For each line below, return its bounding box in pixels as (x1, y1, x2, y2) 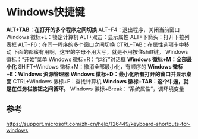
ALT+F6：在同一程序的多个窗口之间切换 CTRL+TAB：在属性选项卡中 (17, 41, 184, 48)
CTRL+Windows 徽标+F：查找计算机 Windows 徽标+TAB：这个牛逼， (12, 77, 184, 85)
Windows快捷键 (6, 5, 85, 19)
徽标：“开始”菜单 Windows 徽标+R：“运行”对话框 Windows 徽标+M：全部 (6, 56, 187, 63)
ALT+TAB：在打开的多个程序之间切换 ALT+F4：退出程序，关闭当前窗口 (6, 26, 180, 33)
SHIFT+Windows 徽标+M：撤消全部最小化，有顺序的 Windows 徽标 (17, 63, 184, 70)
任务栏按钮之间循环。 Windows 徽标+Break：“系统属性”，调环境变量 (16, 85, 184, 92)
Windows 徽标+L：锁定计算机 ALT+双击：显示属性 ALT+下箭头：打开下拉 (6, 33, 184, 40)
